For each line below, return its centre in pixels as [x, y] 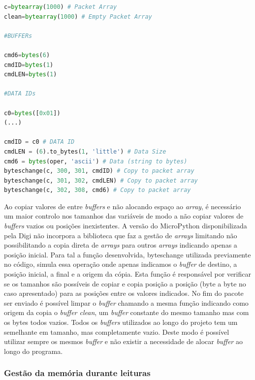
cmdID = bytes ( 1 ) [29, 65]
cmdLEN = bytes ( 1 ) [31, 75]
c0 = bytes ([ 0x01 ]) [32, 113]
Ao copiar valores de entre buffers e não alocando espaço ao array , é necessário [123, 206]
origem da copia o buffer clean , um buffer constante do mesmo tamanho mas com [127, 312]
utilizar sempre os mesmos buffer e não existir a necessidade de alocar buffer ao [123, 341]
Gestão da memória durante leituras [77, 373]
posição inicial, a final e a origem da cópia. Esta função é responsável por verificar [127, 274]
